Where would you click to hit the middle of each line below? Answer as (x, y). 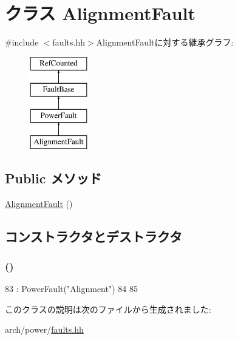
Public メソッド (53, 178)
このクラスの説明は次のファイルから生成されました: (108, 309)
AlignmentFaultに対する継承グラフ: (165, 42)
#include (22, 42)
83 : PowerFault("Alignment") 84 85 (71, 289)
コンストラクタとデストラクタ (93, 236)
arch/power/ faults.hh (44, 329)
